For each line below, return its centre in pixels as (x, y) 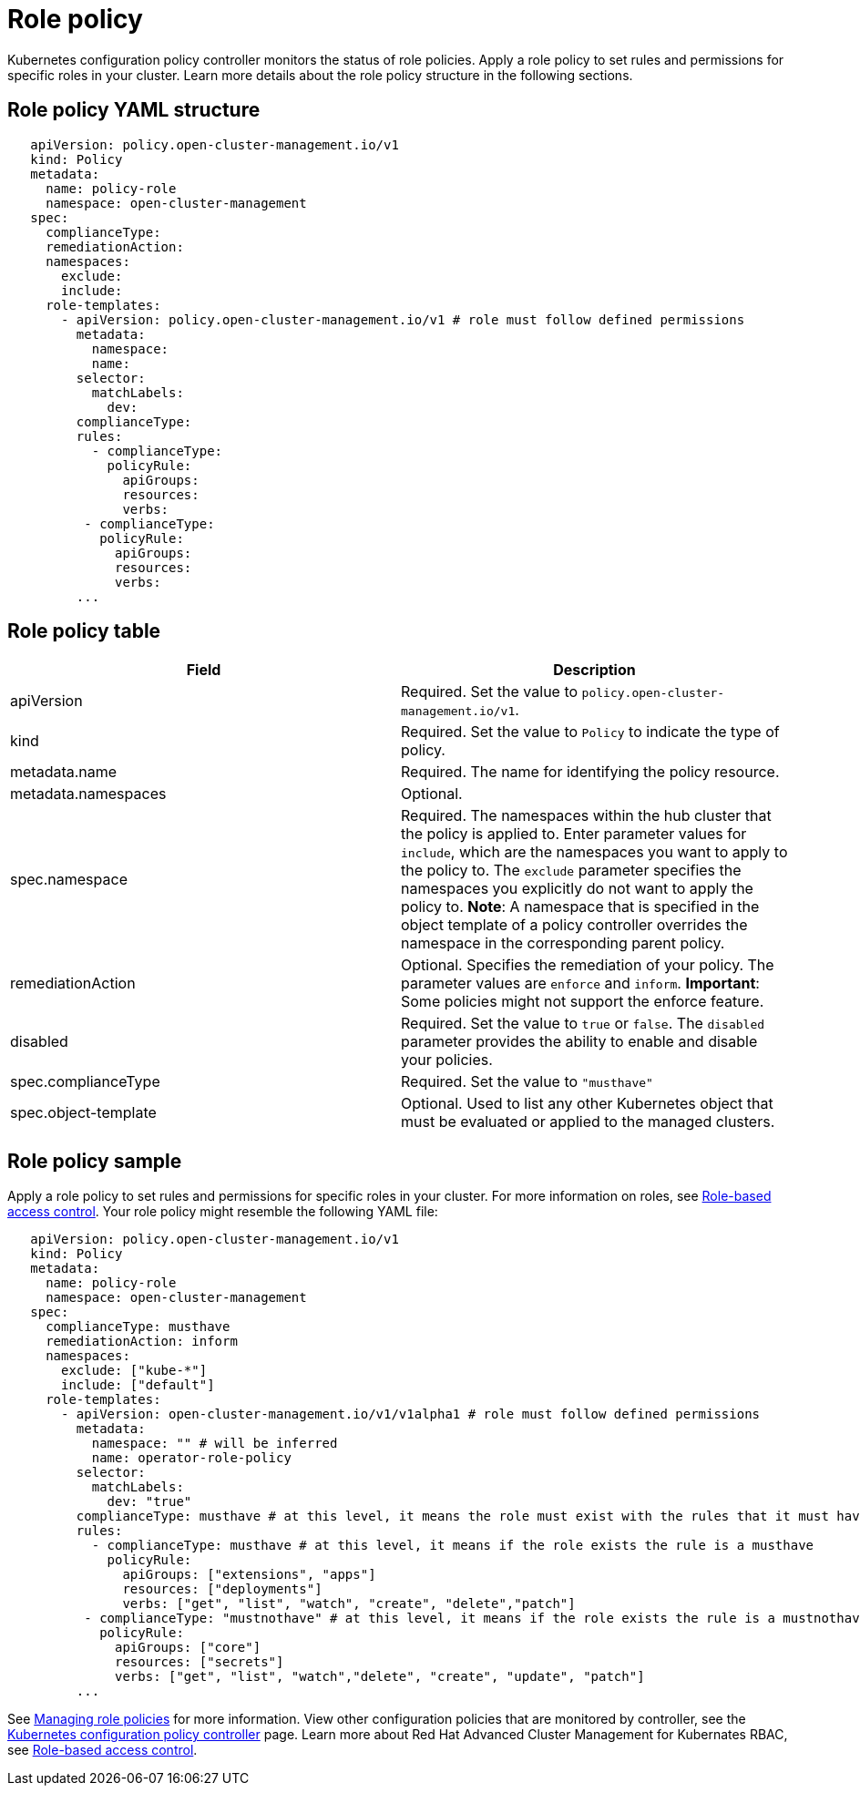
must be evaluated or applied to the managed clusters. (588, 1122)
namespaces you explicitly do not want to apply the (577, 889)
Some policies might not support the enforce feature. (583, 1002)
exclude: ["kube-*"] (134, 1371)
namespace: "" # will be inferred (215, 1444)
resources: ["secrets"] (200, 1662)
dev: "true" (149, 1502)
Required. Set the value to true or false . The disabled (583, 1024)
